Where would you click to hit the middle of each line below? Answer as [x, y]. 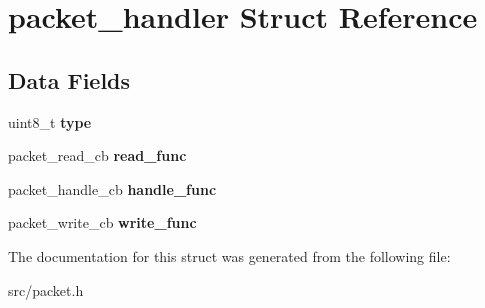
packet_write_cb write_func [102, 222]
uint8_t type [50, 121]
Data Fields [69, 79]
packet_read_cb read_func [97, 155]
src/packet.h [46, 289]
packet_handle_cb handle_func [112, 188]
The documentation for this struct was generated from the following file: [229, 255]
